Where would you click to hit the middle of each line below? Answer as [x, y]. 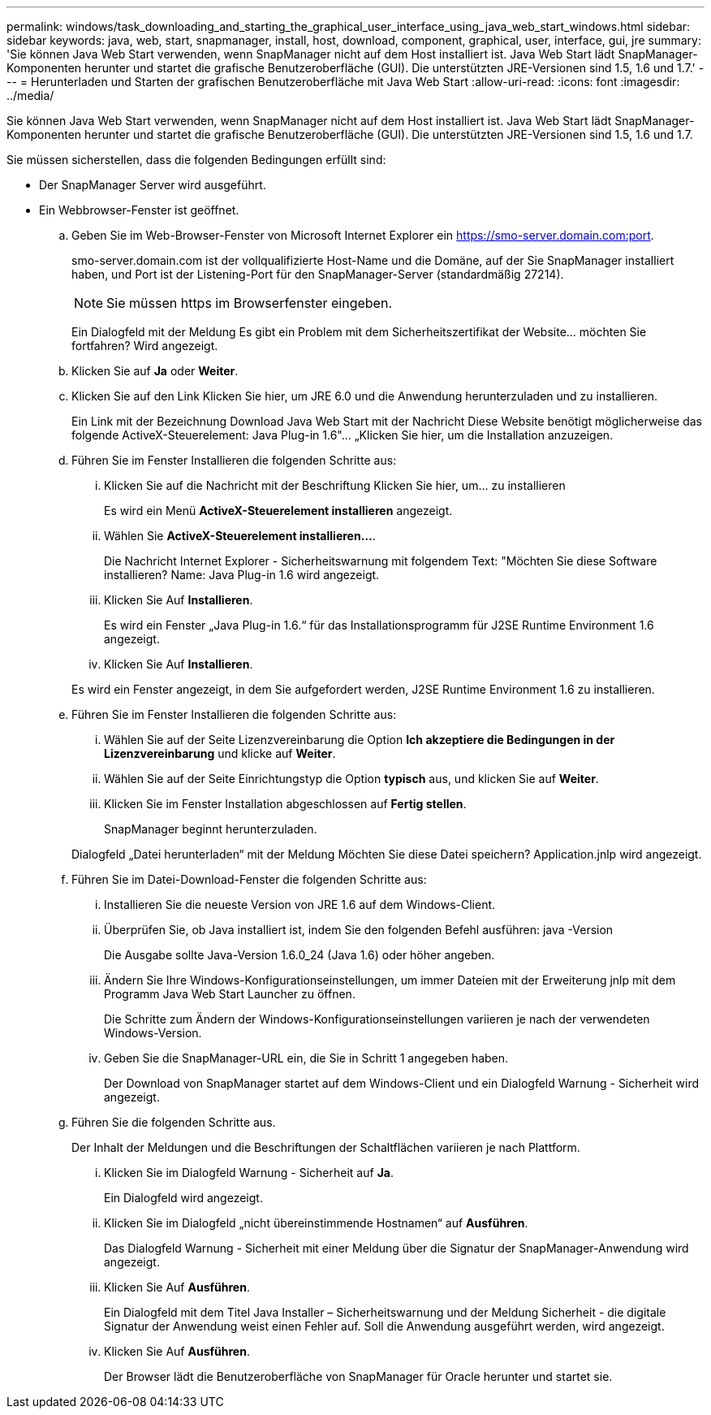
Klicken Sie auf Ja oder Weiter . [155, 371]
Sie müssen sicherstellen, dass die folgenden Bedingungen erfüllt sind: [196, 160]
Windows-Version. [153, 1033]
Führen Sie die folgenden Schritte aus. [174, 1122]
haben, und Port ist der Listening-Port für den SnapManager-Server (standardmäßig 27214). [318, 274]
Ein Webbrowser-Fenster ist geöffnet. [139, 210]
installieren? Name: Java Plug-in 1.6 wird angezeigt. [242, 575]
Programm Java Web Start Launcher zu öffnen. [230, 994]
